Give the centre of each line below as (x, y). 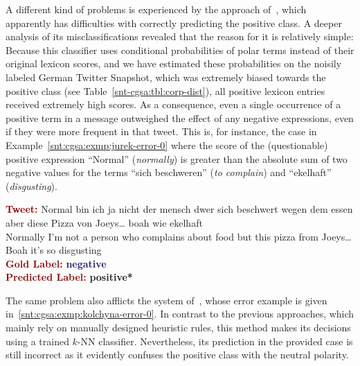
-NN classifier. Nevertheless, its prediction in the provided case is (215, 341)
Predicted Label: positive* (69, 277)
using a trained (37, 341)
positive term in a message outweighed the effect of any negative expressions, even (180, 117)
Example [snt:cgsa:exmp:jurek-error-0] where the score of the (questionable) (167, 145)
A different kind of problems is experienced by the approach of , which (156, 9)
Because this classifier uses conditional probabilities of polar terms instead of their (180, 50)
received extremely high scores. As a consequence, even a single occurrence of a (173, 104)
